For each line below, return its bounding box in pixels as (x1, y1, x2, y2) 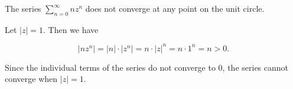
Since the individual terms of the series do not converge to (5, 61, 216, 73)
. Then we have (43, 23, 99, 35)
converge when (5, 72, 58, 85)
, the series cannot (222, 61, 289, 73)
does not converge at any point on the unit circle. (85, 2, 265, 14)
